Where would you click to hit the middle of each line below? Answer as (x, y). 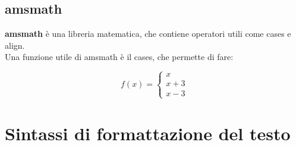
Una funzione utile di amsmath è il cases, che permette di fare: (119, 57)
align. (15, 45)
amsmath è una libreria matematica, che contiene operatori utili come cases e (148, 34)
